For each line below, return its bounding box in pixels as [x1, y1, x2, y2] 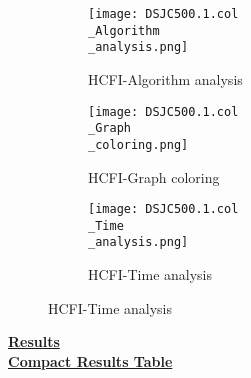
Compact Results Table [8, 350, 173, 371]
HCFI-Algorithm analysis [88, 68, 243, 89]
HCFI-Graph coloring [88, 166, 220, 187]
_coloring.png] [88, 137, 189, 152]
